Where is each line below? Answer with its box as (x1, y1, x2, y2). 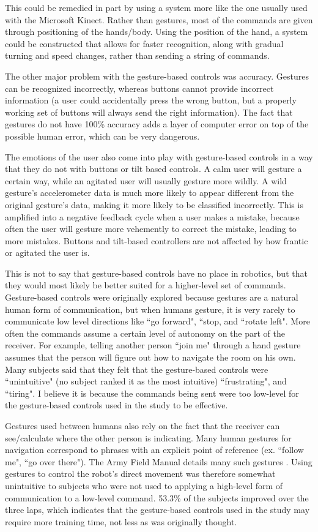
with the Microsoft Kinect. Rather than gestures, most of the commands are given (5, 13, 313, 26)
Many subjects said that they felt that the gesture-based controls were (5, 362, 268, 375)
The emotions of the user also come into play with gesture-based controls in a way (5, 150, 313, 163)
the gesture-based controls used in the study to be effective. (5, 399, 228, 411)
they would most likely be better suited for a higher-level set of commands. (5, 279, 286, 291)
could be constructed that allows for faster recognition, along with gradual (5, 37, 284, 50)
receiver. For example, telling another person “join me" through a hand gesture (5, 339, 301, 351)
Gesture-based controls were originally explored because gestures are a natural (5, 291, 298, 304)
